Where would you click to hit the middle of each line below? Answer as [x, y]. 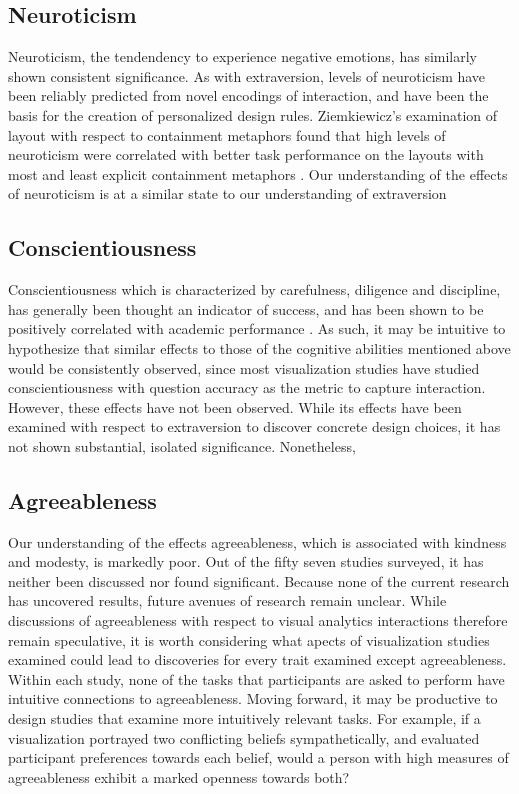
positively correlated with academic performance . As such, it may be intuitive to [257, 328]
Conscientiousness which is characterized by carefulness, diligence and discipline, [254, 289]
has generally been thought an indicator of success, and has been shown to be [246, 308]
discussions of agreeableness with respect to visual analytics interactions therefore [258, 620]
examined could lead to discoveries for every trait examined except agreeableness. [257, 659]
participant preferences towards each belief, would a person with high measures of [258, 757]
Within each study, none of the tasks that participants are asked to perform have [256, 678]
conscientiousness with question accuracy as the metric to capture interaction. [247, 387]
